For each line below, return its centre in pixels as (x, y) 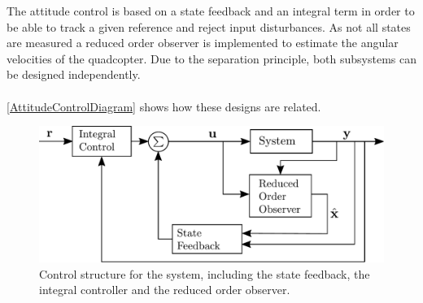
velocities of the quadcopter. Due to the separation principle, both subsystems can (211, 58)
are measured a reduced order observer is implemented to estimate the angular (203, 43)
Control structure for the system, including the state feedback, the (205, 273)
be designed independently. (74, 74)
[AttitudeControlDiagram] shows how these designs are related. (164, 106)
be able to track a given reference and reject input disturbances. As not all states (209, 26)
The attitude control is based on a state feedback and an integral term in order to (211, 11)
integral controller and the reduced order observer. (165, 290)
